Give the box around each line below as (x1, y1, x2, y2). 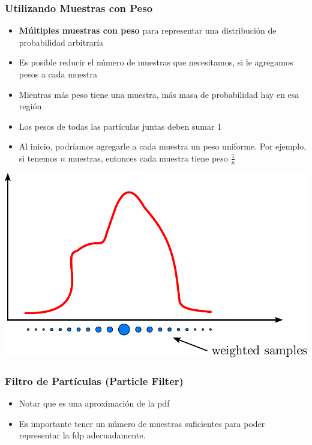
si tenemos (19, 151, 58, 164)
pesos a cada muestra (19, 68, 97, 80)
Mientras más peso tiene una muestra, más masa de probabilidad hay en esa (19, 88, 299, 100)
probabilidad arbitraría (19, 35, 104, 48)
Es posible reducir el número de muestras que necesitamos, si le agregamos (19, 56, 293, 68)
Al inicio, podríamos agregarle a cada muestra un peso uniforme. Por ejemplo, (19, 140, 307, 153)
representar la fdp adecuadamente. (19, 429, 146, 441)
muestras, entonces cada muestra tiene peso (68, 151, 228, 164)
